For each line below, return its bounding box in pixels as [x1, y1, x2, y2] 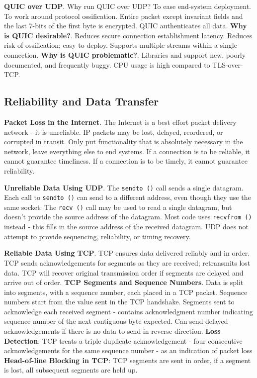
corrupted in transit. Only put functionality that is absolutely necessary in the [4, 136, 243, 147]
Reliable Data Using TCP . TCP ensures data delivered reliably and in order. [4, 248, 250, 258]
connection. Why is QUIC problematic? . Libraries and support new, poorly [4, 49, 246, 60]
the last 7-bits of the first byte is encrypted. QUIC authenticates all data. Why [4, 20, 247, 31]
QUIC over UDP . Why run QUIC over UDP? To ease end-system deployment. [4, 1, 252, 11]
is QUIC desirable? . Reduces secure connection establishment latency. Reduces [4, 30, 252, 40]
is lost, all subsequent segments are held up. [4, 365, 138, 375]
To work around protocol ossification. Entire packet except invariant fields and [4, 10, 243, 21]
